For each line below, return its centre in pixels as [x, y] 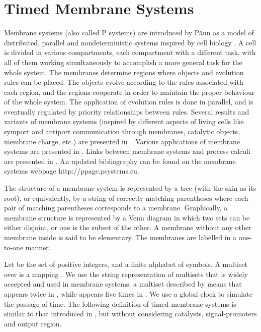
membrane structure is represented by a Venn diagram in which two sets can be [127, 217]
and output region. [33, 323]
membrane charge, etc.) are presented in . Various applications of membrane [122, 141]
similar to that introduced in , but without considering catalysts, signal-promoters [130, 314]
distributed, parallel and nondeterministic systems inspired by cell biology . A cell [130, 42]
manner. [38, 247]
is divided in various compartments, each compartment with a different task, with [130, 52]
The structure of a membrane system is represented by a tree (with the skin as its [130, 188]
